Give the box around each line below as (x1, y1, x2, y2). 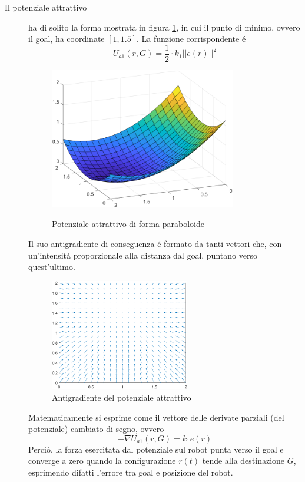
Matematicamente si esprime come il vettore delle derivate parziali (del (28, 411, 284, 423)
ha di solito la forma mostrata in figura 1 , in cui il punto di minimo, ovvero (28, 21, 300, 33)
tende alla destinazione (202, 454, 285, 467)
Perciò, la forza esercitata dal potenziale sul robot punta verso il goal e (28, 443, 284, 455)
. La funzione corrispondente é (137, 32, 246, 45)
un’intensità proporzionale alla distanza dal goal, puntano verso (28, 249, 257, 261)
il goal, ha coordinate (28, 32, 105, 45)
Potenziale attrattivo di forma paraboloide (52, 217, 204, 230)
